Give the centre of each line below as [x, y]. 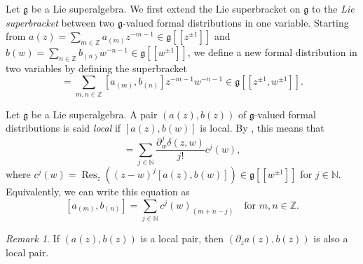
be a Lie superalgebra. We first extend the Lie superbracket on [166, 8]
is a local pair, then [182, 238]
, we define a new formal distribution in [272, 51]
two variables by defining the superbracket [96, 68]
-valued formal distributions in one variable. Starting [235, 22]
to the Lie [333, 8]
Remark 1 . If [33, 238]
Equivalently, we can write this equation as [98, 192]
